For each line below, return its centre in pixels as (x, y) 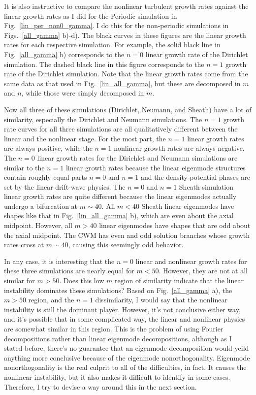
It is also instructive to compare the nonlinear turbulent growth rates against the (126, 6)
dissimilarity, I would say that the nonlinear (161, 300)
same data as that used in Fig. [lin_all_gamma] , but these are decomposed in (122, 83)
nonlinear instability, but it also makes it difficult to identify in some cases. (117, 377)
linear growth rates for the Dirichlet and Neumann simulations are (137, 157)
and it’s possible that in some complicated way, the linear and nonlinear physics (125, 319)
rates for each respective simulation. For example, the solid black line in (112, 45)
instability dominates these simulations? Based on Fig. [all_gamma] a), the (118, 290)
